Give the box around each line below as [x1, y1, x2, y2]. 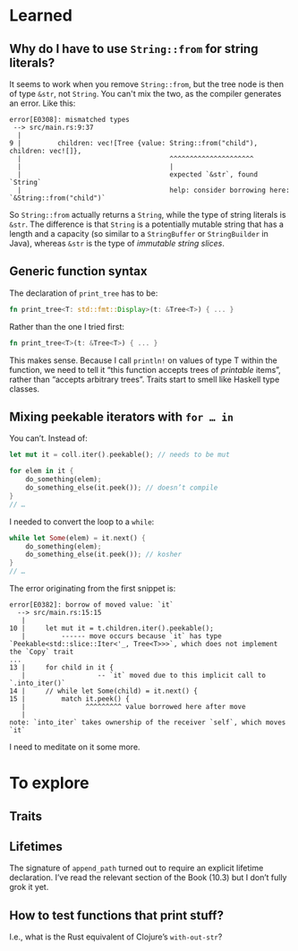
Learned [9, 5, 73, 26]
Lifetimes [9, 839, 63, 854]
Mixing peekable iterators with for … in [9, 409, 234, 424]
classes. [9, 383, 40, 394]
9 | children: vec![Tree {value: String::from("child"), [9, 139, 258, 148]
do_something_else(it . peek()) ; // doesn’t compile [25, 483, 218, 492]
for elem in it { [9, 467, 74, 476]
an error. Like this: [9, 98, 76, 108]
